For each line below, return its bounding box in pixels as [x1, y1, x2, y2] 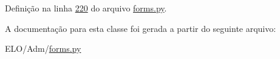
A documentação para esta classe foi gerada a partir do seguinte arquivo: [5, 22, 276, 34]
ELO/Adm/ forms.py [5, 42, 81, 55]
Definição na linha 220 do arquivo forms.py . [5, 2, 167, 14]
